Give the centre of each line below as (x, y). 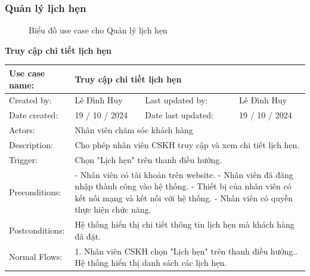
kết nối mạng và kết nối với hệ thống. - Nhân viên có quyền (184, 197)
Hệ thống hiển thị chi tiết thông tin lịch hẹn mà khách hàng (185, 224)
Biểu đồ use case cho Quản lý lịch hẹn (98, 30)
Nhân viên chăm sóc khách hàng (134, 130)
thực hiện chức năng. (113, 209)
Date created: (34, 115)
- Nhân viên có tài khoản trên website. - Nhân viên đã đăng (184, 174)
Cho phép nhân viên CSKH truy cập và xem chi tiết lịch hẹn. (187, 144)
